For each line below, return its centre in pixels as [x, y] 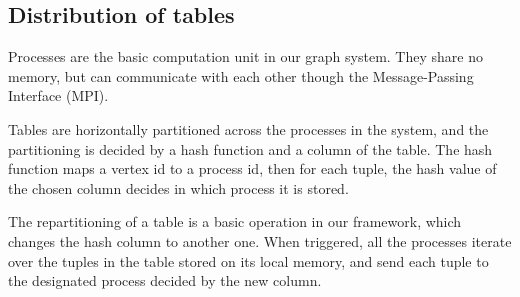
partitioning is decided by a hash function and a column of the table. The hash [250, 148]
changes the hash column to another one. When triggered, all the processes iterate [260, 240]
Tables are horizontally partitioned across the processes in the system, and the [248, 128]
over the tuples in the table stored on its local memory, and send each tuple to [248, 260]
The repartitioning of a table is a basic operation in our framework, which [235, 221]
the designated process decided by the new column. [165, 280]
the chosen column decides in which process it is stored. [178, 187]
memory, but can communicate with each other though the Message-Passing [241, 75]
